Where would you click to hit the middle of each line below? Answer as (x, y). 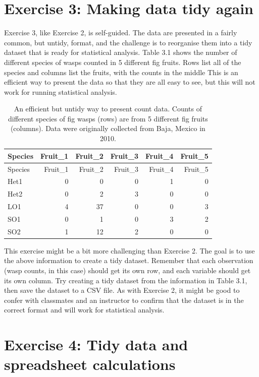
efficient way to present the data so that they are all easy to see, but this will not (130, 82)
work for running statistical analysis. (61, 91)
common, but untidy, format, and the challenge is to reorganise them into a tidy (128, 42)
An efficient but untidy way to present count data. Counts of (108, 109)
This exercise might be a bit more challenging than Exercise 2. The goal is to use (129, 250)
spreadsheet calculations (90, 364)
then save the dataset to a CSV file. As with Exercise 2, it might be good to (122, 290)
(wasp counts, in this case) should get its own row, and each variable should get (127, 270)
